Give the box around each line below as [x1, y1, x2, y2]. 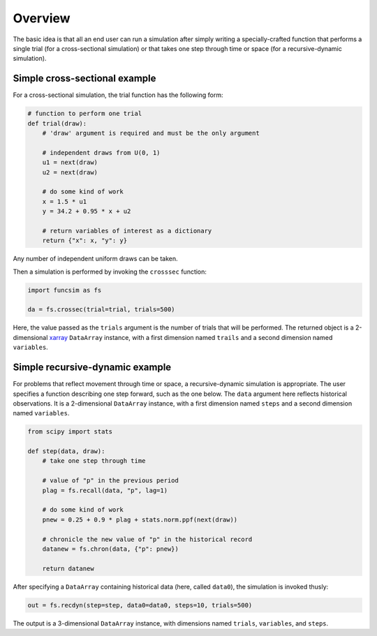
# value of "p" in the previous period [42, 477, 179, 485]
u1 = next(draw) [42, 158, 98, 167]
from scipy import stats [27, 428, 113, 436]
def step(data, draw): [27, 448, 105, 455]
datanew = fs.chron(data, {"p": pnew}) [42, 545, 179, 553]
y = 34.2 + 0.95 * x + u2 [42, 207, 131, 216]
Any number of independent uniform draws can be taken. [13, 255, 178, 263]
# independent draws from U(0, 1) [42, 149, 161, 156]
